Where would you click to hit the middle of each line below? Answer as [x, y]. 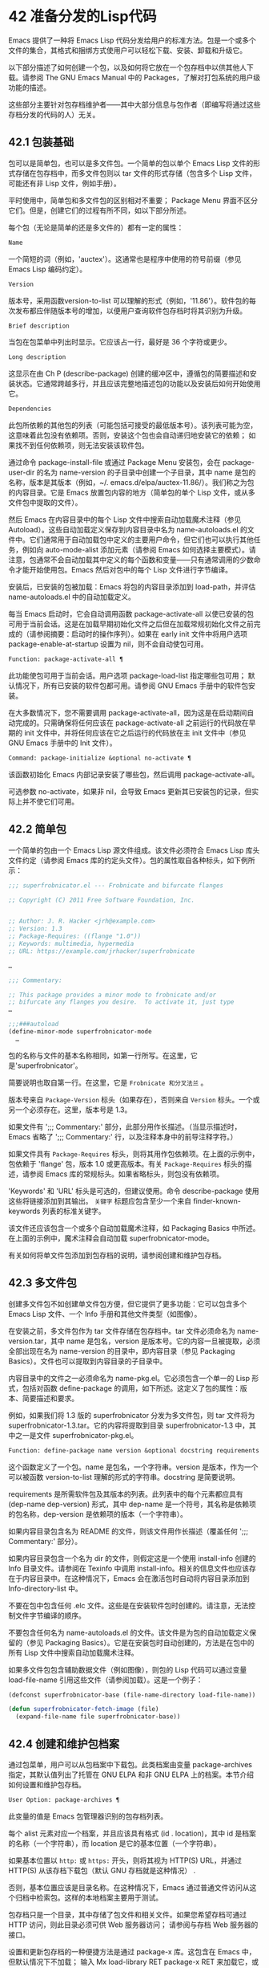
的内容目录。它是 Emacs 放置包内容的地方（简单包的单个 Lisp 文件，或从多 [132, 493]
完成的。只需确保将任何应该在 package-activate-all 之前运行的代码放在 [132, 723]
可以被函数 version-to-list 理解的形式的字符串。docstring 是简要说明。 [124, 1477]
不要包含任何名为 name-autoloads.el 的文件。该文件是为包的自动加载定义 [129, 1632]
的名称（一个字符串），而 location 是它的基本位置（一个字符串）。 [115, 1843]
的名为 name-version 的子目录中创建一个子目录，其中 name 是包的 [146, 473]
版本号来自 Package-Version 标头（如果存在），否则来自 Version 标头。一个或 [134, 1099]
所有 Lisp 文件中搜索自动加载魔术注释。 [73, 1652]
